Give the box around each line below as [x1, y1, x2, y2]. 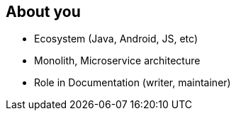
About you [6, 3, 81, 21]
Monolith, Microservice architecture [34, 54, 201, 67]
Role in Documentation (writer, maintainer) [34, 76, 231, 89]
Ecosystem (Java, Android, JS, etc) [34, 33, 198, 45]
